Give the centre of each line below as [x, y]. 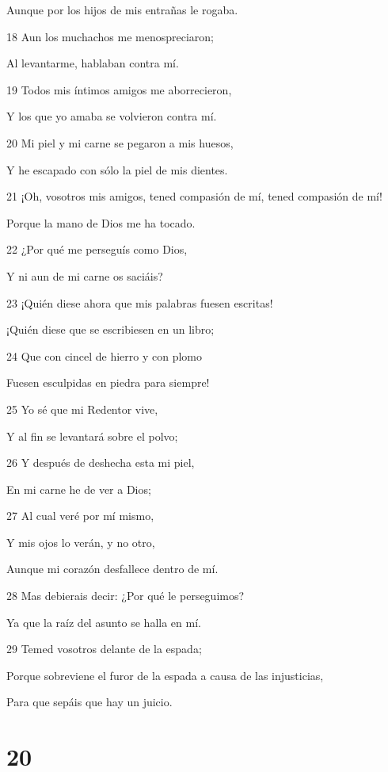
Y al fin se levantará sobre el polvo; [92, 436]
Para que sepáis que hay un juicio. [89, 702]
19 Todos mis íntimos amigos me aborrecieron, [119, 89]
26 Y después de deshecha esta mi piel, [101, 462]
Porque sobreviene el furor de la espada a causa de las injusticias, [165, 675]
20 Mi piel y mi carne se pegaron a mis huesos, [120, 142]
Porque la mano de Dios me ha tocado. [101, 222]
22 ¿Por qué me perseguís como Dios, [97, 249]
